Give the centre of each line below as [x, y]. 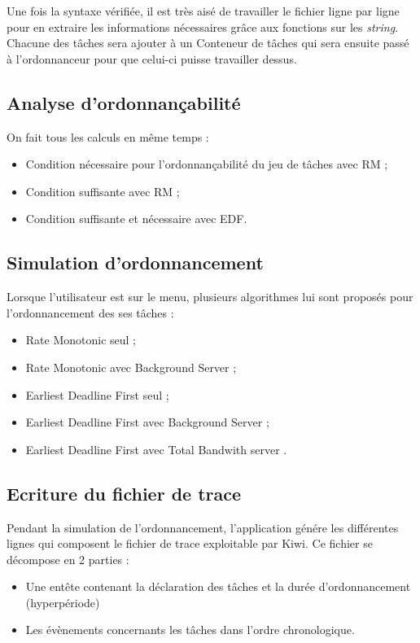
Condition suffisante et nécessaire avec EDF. [136, 219]
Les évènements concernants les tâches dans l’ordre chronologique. [190, 630]
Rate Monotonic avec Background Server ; [131, 367]
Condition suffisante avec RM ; [103, 191]
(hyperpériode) [63, 602]
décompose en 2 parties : [68, 559]
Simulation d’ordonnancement [135, 262]
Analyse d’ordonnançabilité [124, 102]
